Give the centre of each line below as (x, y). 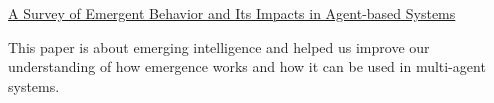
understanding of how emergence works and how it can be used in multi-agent (247, 66)
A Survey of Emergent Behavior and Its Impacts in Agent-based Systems (232, 13)
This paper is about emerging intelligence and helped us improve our (219, 46)
